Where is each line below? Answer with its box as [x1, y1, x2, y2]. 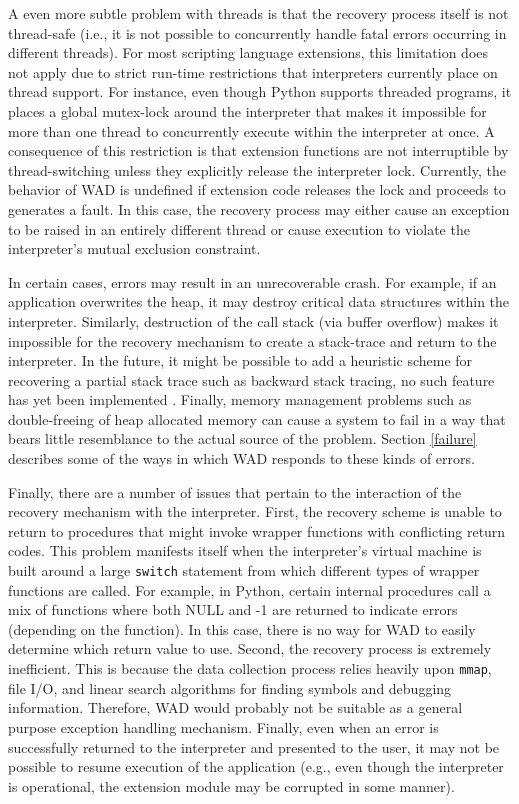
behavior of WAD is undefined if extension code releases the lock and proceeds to [8, 179, 506, 200]
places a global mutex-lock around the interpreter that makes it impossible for [8, 100, 487, 121]
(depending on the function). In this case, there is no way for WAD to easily [8, 618, 476, 639]
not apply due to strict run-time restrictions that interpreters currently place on [8, 61, 498, 82]
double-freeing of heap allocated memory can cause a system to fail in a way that [8, 408, 506, 429]
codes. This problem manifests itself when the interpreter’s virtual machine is [8, 540, 482, 561]
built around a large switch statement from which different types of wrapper [8, 560, 480, 581]
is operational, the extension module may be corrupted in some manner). [8, 775, 455, 796]
